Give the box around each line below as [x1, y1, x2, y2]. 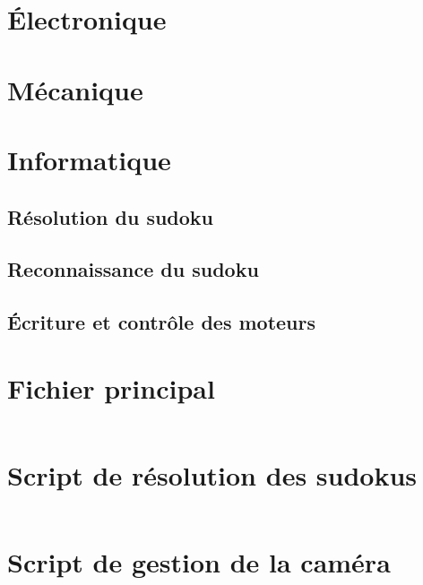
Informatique [7, 141, 171, 177]
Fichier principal [7, 369, 215, 406]
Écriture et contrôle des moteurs [7, 308, 316, 336]
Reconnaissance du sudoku [7, 255, 259, 283]
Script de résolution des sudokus [7, 456, 418, 493]
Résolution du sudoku [7, 202, 214, 230]
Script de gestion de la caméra [7, 543, 391, 580]
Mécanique [7, 71, 143, 108]
